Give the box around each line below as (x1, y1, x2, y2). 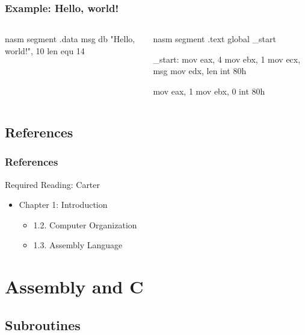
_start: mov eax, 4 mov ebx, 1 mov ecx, (153, 52, 301, 65)
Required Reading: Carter (5, 178, 100, 190)
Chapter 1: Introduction (19, 198, 108, 211)
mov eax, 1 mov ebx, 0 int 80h (153, 85, 265, 97)
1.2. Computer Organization (33, 218, 137, 231)
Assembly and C (5, 274, 144, 299)
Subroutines (5, 315, 81, 334)
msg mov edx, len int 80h (153, 64, 247, 77)
